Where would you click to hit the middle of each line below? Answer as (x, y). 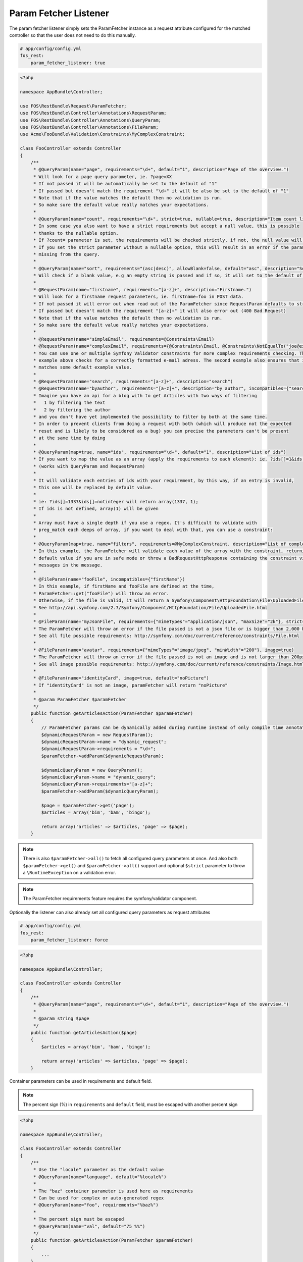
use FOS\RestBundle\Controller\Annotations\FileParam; (89, 127)
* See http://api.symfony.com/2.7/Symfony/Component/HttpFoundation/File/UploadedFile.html (150, 608)
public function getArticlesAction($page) (84, 1033)
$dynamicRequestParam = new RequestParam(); (97, 735)
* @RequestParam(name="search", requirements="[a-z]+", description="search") (133, 382)
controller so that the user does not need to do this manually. (73, 35)
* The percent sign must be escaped (79, 1219)
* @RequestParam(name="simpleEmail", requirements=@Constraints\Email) (124, 339)
